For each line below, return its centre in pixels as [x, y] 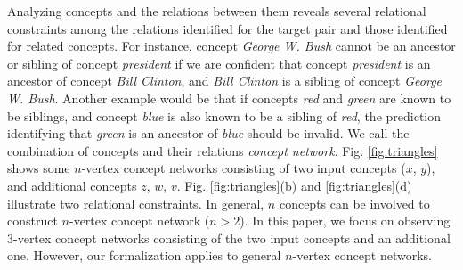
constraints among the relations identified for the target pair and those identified [227, 28]
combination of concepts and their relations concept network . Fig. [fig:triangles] [223, 150]
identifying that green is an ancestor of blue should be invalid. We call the [208, 133]
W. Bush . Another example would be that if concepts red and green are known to [229, 98]
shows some [39, 168]
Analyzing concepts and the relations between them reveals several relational [217, 11]
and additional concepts [72, 185]
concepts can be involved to [354, 203]
